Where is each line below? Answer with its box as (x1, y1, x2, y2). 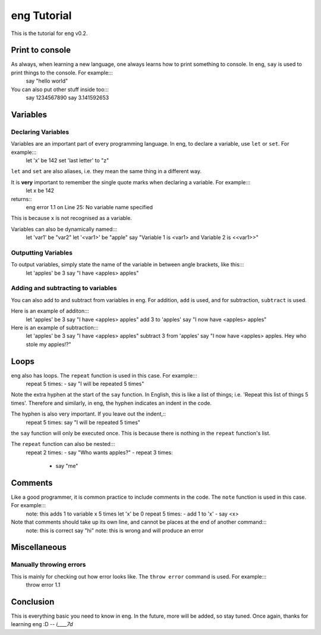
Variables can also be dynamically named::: (11, 225, 117, 232)
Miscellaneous (11, 542, 67, 552)
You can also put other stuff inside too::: (11, 86, 109, 93)
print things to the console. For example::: (11, 69, 113, 76)
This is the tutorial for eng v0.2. (11, 30, 88, 37)
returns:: (11, 195, 32, 202)
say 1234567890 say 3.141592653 (26, 94, 109, 101)
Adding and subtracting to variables (11, 284, 117, 293)
